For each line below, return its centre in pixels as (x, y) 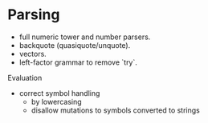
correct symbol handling (59, 93)
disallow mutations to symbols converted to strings (115, 110)
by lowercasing (56, 101)
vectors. (33, 54)
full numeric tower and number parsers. (85, 37)
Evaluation (25, 77)
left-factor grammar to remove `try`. (78, 62)
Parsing (34, 15)
